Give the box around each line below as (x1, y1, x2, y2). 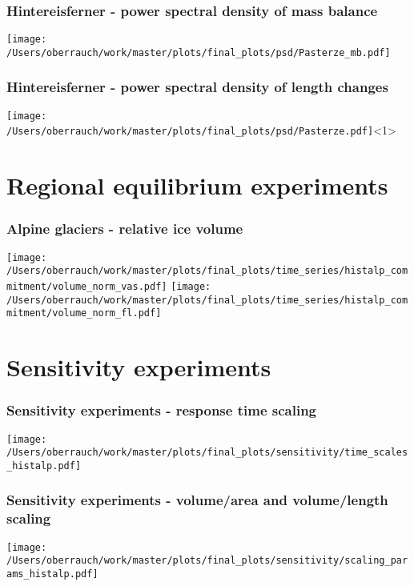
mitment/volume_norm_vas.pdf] (6, 280, 167, 292)
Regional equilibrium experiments (6, 169, 388, 202)
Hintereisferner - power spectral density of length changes (6, 77, 388, 97)
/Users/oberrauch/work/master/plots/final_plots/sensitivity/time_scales (6, 447, 408, 459)
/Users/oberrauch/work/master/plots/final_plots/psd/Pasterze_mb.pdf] (6, 46, 391, 58)
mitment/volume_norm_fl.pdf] (6, 307, 162, 319)
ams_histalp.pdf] (6, 568, 98, 580)
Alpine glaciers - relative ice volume (6, 219, 243, 239)
